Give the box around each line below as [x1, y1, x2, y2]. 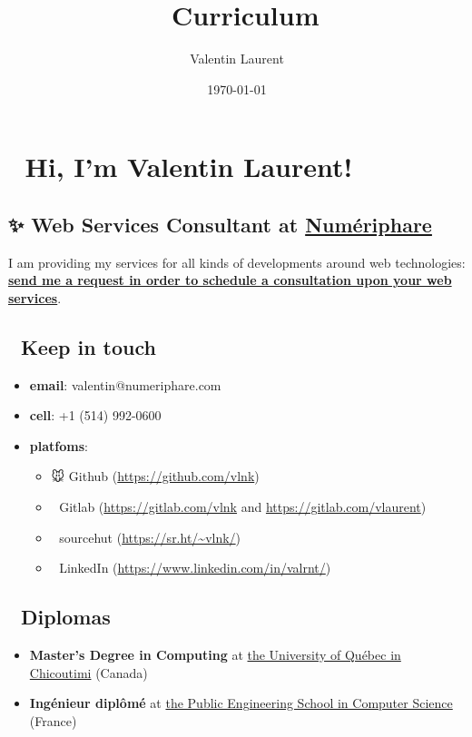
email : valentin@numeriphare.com [29, 375, 221, 394]
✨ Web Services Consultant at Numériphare [8, 210, 432, 238]
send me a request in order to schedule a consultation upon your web [8, 270, 452, 290]
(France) [29, 711, 77, 730]
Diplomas [20, 603, 111, 631]
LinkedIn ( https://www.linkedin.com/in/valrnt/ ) [59, 558, 331, 577]
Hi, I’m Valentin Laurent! [25, 148, 353, 185]
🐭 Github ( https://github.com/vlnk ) [51, 467, 260, 486]
